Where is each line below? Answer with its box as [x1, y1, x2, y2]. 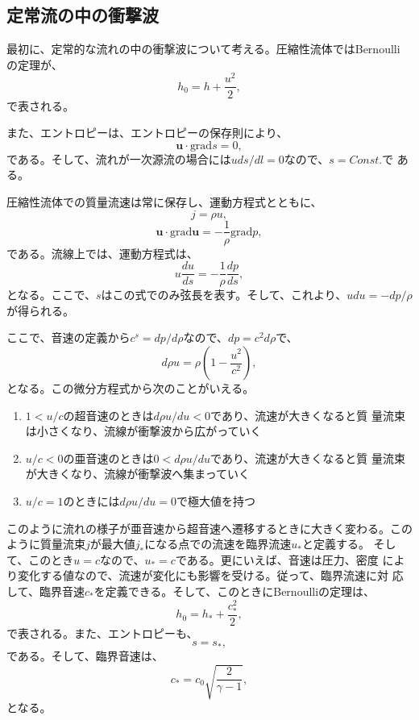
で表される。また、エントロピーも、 [6, 624, 198, 641]
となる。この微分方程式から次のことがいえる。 [6, 380, 255, 396]
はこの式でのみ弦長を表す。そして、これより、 [101, 286, 347, 303]
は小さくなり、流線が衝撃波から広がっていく [25, 422, 262, 439]
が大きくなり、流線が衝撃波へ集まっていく [25, 465, 250, 482]
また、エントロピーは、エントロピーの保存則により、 [6, 124, 288, 141]
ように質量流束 [6, 535, 85, 552]
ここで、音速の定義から [6, 329, 131, 346]
